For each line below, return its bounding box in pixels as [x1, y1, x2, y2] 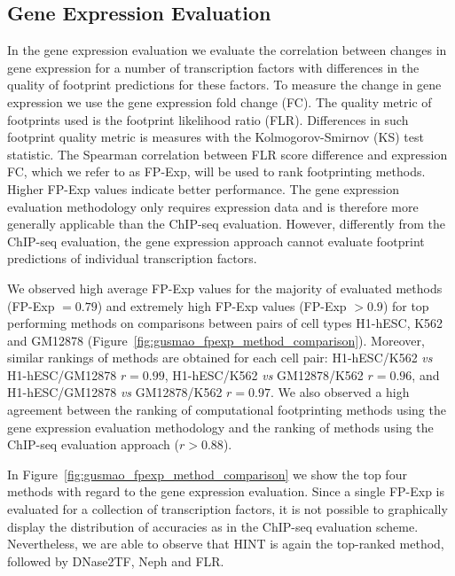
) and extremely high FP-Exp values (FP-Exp [97, 296, 347, 315]
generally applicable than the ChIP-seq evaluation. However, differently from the [7, 214, 445, 233]
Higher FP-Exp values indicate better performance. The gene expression [7, 179, 400, 198]
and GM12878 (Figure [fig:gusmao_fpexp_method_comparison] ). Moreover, [7, 331, 425, 349]
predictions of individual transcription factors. [7, 249, 257, 268]
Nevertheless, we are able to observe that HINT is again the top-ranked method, [7, 534, 444, 553]
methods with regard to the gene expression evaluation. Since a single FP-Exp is [7, 482, 445, 501]
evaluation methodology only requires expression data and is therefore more [7, 197, 419, 215]
